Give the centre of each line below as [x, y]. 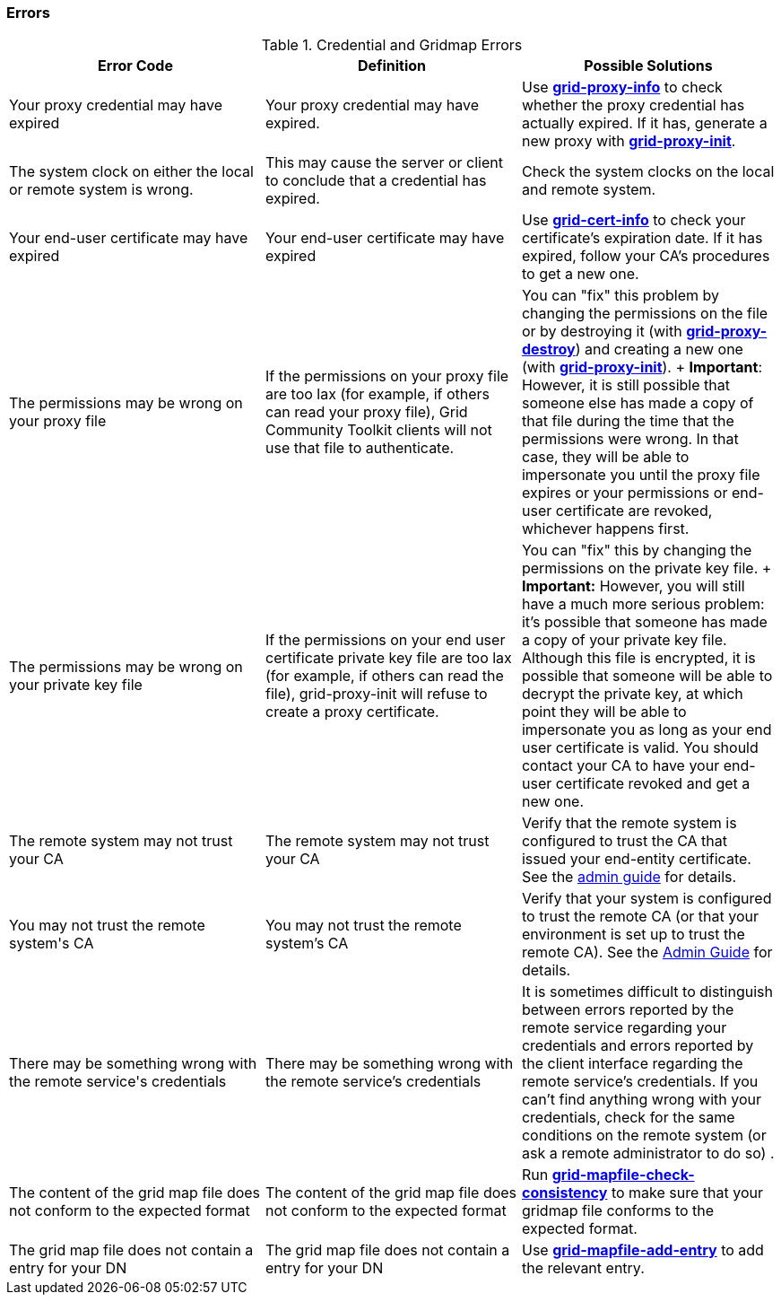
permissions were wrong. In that [630, 439]
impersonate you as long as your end [646, 730]
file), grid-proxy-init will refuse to [376, 694]
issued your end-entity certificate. [636, 859]
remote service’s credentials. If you [640, 1082]
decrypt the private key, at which [632, 694]
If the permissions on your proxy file [387, 376]
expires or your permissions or [625, 493]
